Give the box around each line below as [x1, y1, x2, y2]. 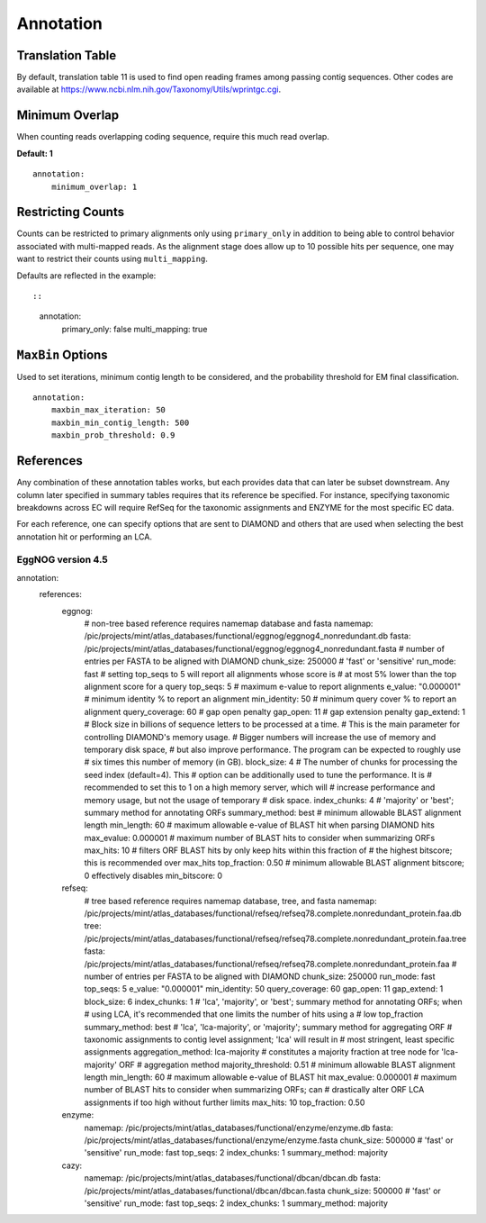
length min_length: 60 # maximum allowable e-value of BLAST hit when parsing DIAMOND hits [84, 820, 436, 830]
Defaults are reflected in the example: [16, 270, 157, 281]
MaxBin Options [16, 347, 108, 362]
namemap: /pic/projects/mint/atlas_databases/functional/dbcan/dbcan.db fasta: [84, 1173, 382, 1183]
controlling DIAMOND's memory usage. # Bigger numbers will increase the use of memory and [84, 731, 436, 742]
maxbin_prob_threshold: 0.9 [50, 430, 175, 440]
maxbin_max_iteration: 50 [50, 405, 166, 415]
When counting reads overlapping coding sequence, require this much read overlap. [16, 131, 330, 142]
